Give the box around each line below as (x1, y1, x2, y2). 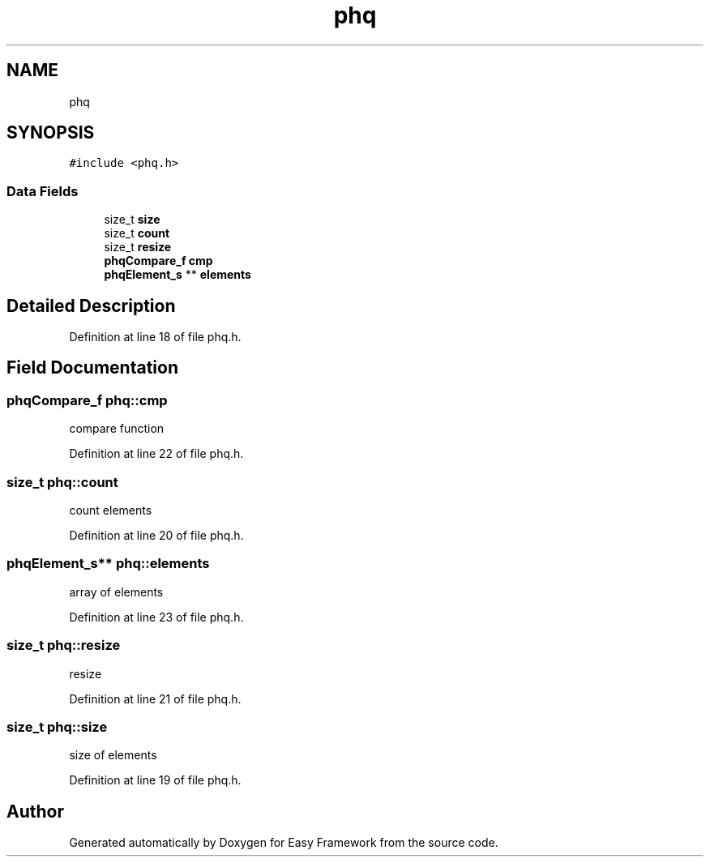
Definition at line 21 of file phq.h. (69, 691, 242, 706)
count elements (69, 503, 152, 517)
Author (6, 801, 64, 822)
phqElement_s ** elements (104, 267, 251, 282)
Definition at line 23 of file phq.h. (69, 609, 244, 624)
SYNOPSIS (6, 122, 95, 143)
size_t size (104, 212, 160, 227)
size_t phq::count (6, 473, 118, 490)
